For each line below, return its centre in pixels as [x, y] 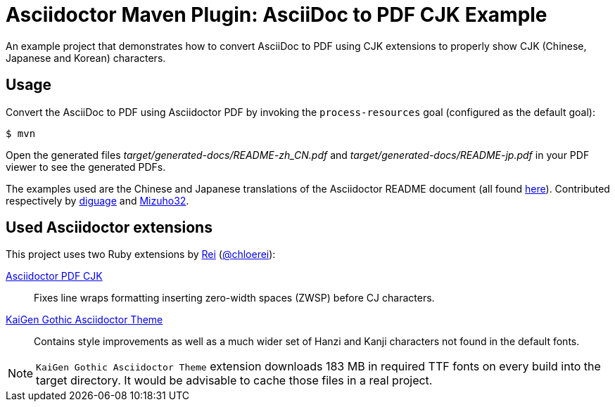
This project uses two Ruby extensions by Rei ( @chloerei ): [141, 254]
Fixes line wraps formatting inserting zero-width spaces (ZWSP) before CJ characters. [234, 298]
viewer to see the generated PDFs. [86, 167]
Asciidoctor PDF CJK [54, 276]
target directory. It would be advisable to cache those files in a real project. [234, 381]
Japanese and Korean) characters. [86, 58]
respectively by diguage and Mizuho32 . [97, 200]
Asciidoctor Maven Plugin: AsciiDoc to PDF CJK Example [277, 15]
